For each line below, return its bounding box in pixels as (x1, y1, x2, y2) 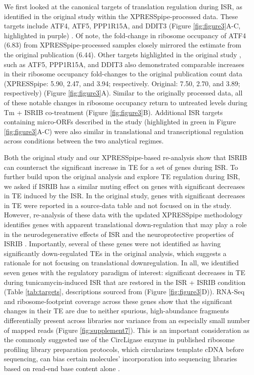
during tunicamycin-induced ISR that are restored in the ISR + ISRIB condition (4, 277, 246, 287)
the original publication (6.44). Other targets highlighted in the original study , (4, 49, 241, 59)
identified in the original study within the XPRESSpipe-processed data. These (4, 11, 238, 21)
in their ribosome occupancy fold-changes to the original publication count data (4, 69, 242, 79)
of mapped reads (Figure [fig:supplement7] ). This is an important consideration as (4, 325, 250, 335)
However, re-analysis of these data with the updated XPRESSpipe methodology (4, 210, 243, 220)
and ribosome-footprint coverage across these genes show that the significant (4, 296, 233, 306)
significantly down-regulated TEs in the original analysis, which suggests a (4, 248, 227, 258)
